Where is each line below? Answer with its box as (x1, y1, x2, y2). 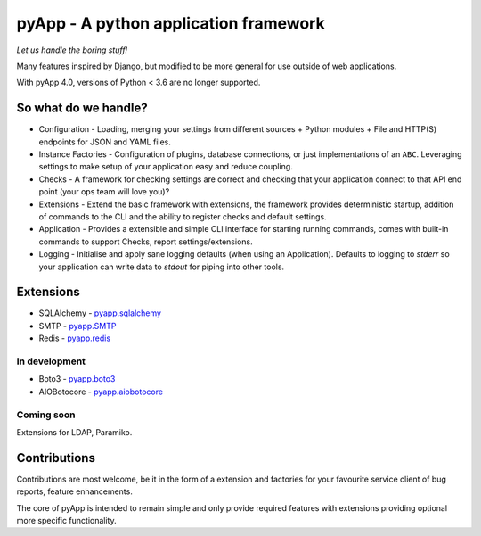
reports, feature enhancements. (16, 486, 133, 497)
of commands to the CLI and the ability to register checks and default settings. (38, 210, 327, 222)
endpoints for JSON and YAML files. (38, 136, 171, 147)
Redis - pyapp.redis (38, 333, 111, 343)
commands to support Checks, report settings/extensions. (38, 236, 253, 247)
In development (16, 355, 86, 367)
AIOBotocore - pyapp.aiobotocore (38, 386, 164, 397)
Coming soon (16, 408, 76, 421)
